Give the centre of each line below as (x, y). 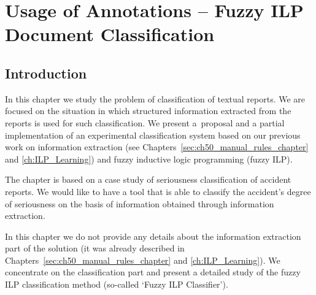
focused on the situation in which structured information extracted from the (148, 111)
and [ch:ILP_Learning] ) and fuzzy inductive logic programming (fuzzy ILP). (149, 159)
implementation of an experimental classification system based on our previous (153, 135)
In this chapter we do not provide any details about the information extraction (153, 236)
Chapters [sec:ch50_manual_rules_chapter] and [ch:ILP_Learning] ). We (143, 260)
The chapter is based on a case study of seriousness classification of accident (148, 179)
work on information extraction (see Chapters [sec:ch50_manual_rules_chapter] (157, 147)
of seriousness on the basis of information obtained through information (140, 203)
